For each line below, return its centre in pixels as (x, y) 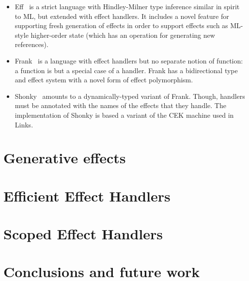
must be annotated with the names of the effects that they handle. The (120, 105)
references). (31, 44)
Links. (24, 124)
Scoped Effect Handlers (83, 234)
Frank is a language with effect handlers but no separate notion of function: (129, 60)
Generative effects (65, 158)
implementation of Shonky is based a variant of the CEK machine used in (124, 115)
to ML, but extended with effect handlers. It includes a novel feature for (122, 16)
